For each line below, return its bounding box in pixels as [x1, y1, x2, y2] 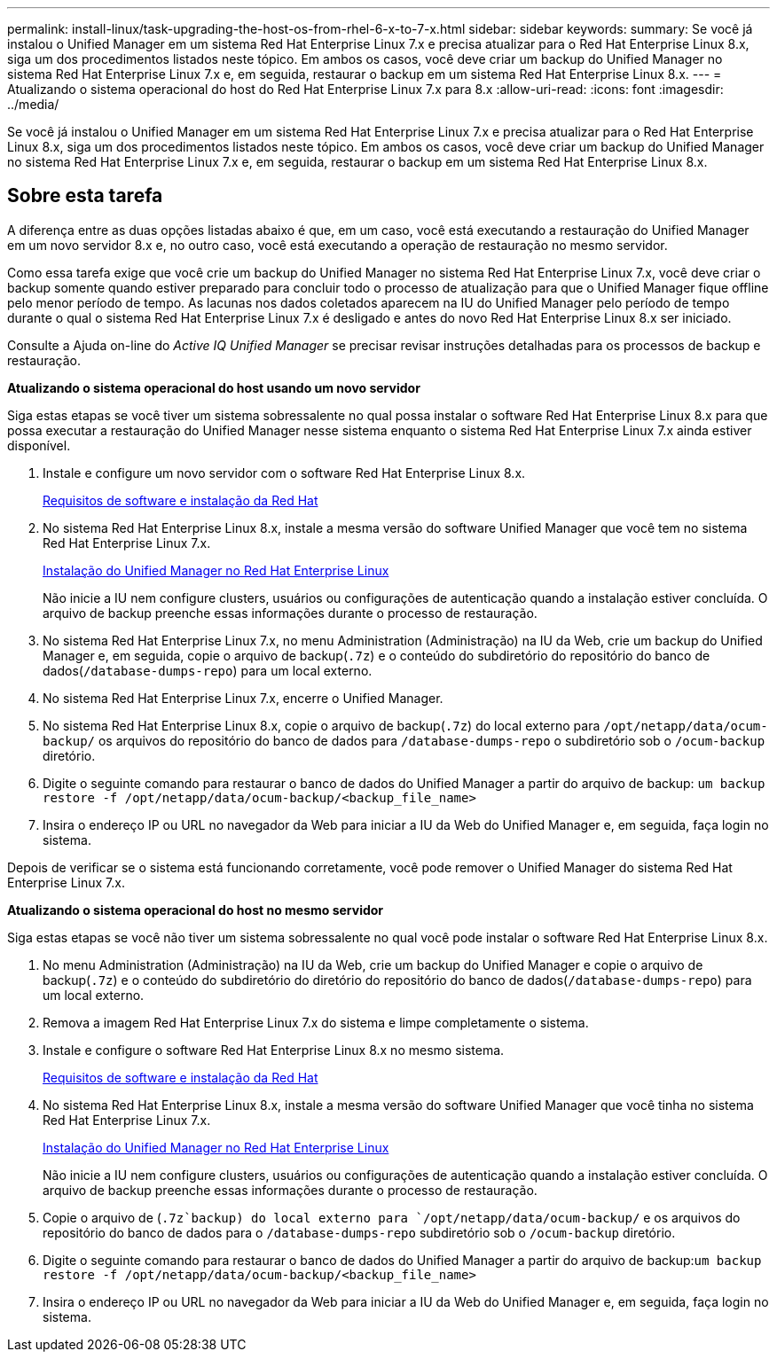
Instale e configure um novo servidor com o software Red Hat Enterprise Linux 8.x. [43, 465, 526, 480]
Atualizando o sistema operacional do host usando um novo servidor [7, 379, 420, 395]
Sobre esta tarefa [7, 184, 163, 207]
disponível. [7, 437, 71, 453]
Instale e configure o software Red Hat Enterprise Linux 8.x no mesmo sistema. [43, 1042, 505, 1058]
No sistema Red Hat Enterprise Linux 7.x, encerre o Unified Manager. [43, 690, 443, 706]
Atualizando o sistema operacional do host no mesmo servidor [7, 902, 384, 918]
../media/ [7, 97, 59, 112]
